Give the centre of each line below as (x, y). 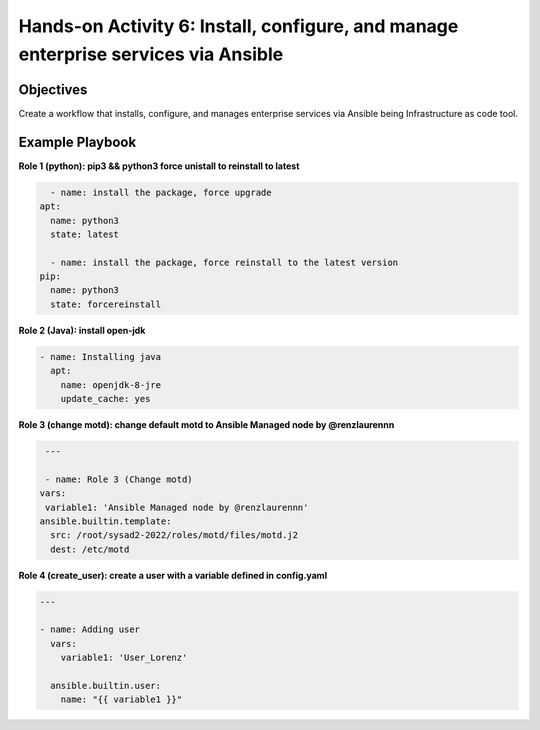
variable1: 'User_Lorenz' (124, 658)
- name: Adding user (89, 629)
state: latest (85, 234)
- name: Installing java (100, 356)
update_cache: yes (105, 399)
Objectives (53, 89)
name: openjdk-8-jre (111, 384)
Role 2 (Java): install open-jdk (82, 330)
